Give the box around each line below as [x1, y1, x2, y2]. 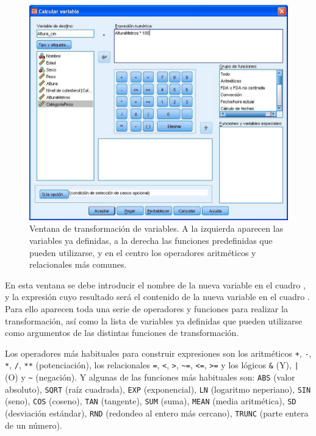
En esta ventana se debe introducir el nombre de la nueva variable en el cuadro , [5, 278, 306, 291]
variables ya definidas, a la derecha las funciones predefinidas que [29, 234, 273, 246]
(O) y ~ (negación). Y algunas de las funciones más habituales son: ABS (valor [5, 371, 295, 384]
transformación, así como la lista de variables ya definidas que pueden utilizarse [5, 314, 303, 327]
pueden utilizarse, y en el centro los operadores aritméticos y [29, 246, 256, 259]
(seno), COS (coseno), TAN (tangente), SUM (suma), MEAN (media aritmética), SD [5, 395, 296, 407]
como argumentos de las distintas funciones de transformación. [5, 326, 239, 339]
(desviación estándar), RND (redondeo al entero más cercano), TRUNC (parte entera [5, 407, 309, 419]
